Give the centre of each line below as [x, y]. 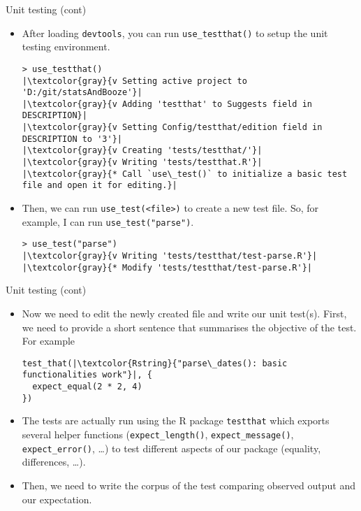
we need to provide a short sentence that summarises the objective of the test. [189, 327]
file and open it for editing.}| [100, 186]
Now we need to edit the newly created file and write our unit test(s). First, [184, 313]
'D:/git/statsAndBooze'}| [82, 93]
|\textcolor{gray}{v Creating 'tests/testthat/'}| [142, 151]
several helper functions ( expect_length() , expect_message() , [158, 434]
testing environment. [66, 46]
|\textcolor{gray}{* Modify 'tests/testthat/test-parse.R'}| [167, 267]
